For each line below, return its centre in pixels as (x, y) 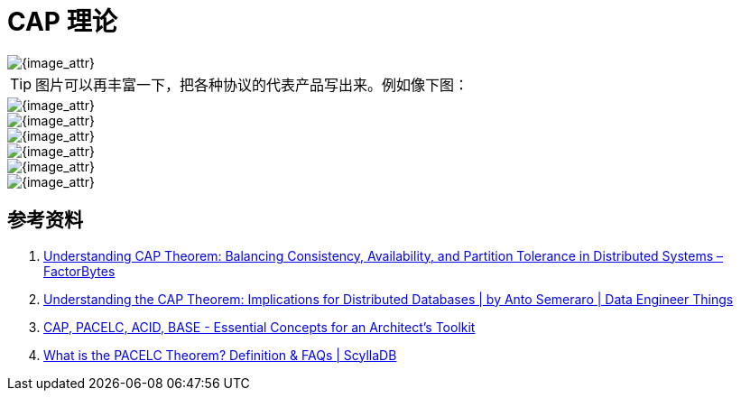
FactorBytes (79, 271)
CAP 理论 (62, 22)
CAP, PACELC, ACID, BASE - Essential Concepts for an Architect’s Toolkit (259, 327)
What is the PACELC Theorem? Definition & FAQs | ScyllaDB (220, 355)
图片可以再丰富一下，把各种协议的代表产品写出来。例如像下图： (252, 84)
